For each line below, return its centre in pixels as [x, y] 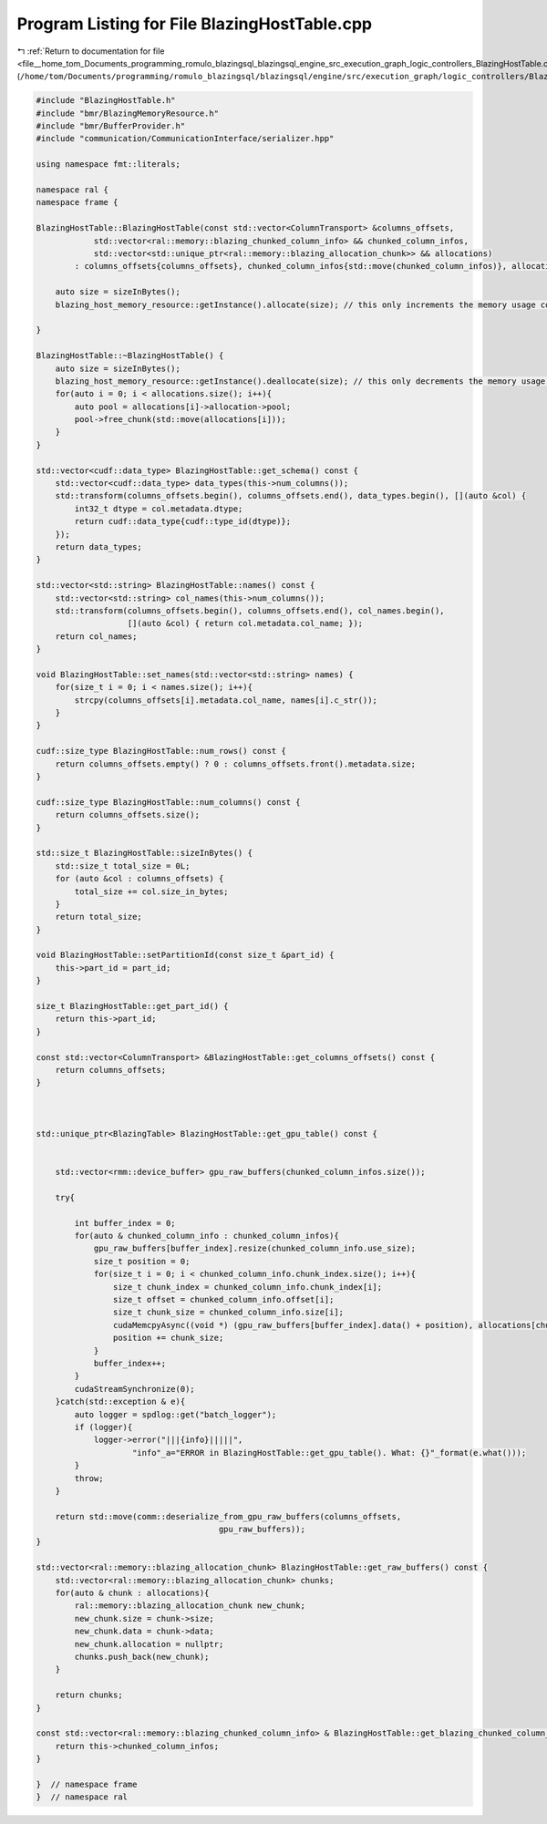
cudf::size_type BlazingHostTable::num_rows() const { [161, 751]
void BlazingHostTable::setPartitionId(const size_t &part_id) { [185, 955]
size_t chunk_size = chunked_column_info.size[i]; [228, 1312]
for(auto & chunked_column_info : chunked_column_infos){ [206, 1236]
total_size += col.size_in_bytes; [151, 891]
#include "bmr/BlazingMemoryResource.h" [127, 113]
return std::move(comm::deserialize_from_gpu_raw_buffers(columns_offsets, [228, 1516]
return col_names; [96, 636]
